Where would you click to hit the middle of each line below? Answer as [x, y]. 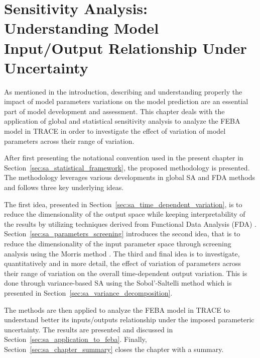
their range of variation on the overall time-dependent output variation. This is [126, 273]
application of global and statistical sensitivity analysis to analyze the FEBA [122, 121]
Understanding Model [82, 28]
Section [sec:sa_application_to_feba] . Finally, [76, 339]
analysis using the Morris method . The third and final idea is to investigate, [122, 253]
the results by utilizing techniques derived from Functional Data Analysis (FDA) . [130, 223]
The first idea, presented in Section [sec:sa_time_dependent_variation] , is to [123, 204]
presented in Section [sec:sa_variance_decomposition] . [88, 292]
